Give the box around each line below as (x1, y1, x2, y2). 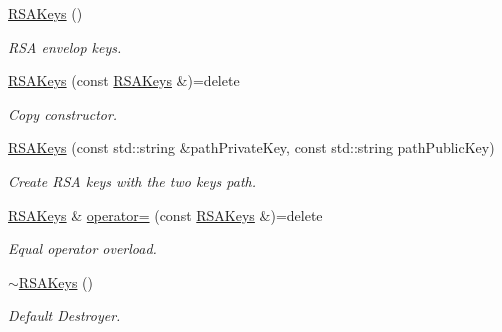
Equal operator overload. (8, 238, 157, 259)
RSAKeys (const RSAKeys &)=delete (8, 70, 240, 91)
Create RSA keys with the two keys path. (8, 170, 256, 191)
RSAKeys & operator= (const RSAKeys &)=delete (8, 204, 323, 225)
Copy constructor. (8, 103, 118, 124)
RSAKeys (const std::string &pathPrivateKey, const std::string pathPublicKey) (8, 137, 495, 158)
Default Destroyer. (8, 305, 121, 326)
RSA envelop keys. (8, 36, 122, 57)
